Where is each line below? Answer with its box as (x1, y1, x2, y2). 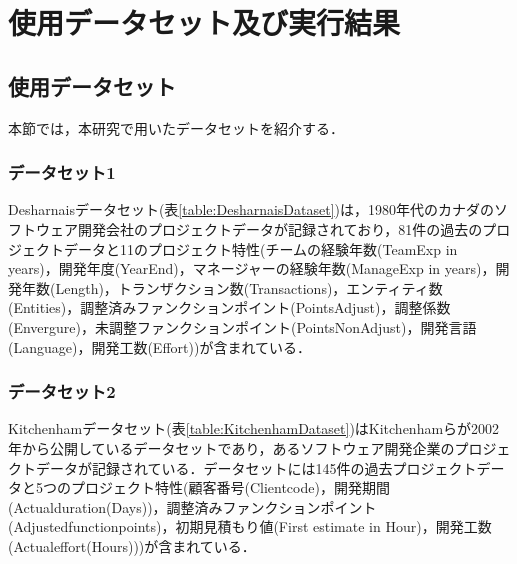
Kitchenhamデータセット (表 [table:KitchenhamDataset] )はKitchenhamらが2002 (8, 418, 500, 439)
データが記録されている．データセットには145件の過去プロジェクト (35, 457, 477, 478)
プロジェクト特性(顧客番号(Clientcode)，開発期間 (70, 477, 390, 498)
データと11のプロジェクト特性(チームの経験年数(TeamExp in (63, 238, 458, 259)
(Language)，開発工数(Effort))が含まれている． (8, 336, 311, 357)
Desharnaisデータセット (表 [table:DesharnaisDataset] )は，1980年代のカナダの (8, 199, 495, 220)
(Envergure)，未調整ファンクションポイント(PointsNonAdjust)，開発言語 (8, 316, 477, 337)
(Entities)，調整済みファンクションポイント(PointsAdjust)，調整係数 (8, 297, 451, 318)
